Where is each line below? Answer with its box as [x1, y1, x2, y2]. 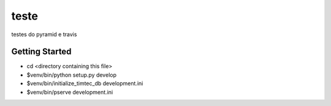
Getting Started [11, 47, 72, 57]
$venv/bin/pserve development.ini [26, 88, 113, 96]
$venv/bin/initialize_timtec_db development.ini [26, 80, 143, 87]
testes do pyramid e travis [11, 31, 77, 38]
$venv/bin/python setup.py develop [26, 71, 116, 78]
